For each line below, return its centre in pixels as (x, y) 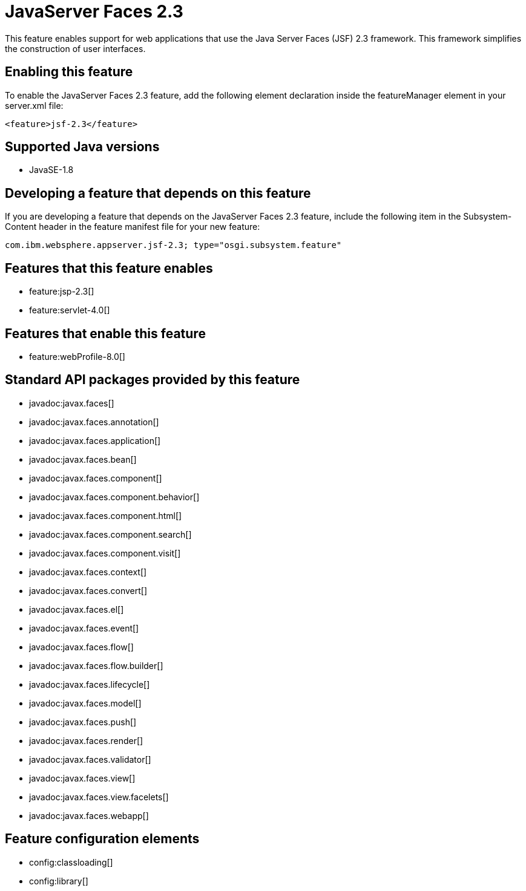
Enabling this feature (69, 72)
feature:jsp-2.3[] (62, 292)
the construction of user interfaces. (75, 48)
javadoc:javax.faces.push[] (83, 722)
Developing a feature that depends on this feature (158, 193)
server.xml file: (34, 105)
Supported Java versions (82, 147)
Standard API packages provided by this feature (153, 380)
